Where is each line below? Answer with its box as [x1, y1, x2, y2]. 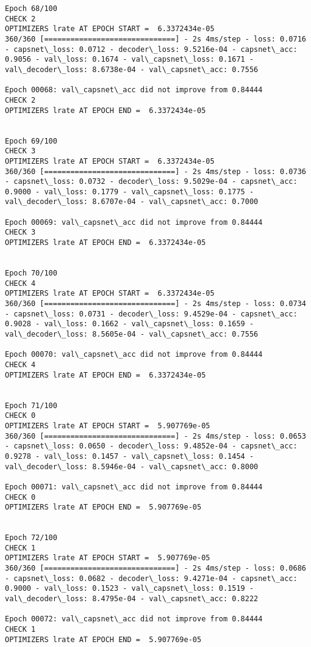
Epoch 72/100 [5, 533, 57, 543]
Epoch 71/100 [5, 401, 57, 410]
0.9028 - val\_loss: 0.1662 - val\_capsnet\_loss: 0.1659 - [5, 320, 254, 329]
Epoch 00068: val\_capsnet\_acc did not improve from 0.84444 [5, 86, 263, 95]
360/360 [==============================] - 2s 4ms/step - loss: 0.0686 [5, 564, 306, 573]
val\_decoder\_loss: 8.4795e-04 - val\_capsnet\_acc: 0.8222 [5, 594, 259, 604]
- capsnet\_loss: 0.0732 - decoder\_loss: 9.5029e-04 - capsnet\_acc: [5, 177, 298, 186]
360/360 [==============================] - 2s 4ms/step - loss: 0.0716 [5, 34, 306, 43]
